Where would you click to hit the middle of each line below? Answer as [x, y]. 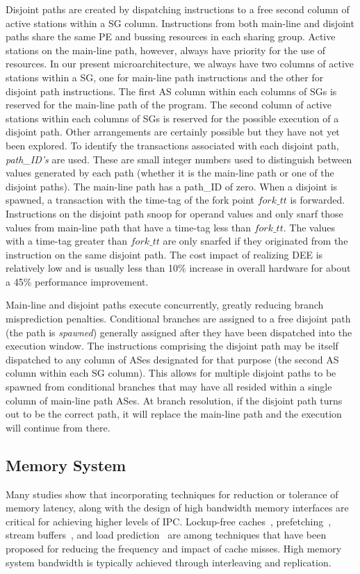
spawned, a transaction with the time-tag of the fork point [130, 200]
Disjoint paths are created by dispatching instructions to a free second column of [178, 9]
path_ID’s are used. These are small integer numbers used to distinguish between [179, 159]
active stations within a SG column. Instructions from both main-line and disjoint [180, 23]
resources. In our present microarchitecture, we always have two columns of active [180, 64]
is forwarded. [318, 200]
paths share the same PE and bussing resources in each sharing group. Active [171, 36]
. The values [309, 227]
